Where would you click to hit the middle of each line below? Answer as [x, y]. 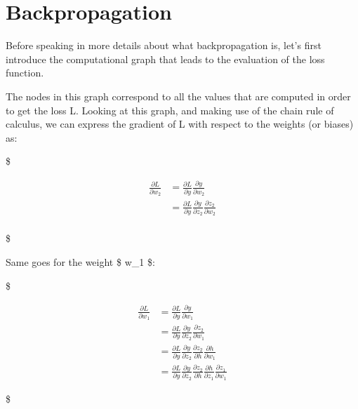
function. [25, 73]
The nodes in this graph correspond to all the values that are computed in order [178, 96]
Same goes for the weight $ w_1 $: [80, 262]
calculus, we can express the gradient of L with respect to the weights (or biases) [180, 124]
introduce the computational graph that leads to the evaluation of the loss [165, 59]
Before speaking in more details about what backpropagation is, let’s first [164, 45]
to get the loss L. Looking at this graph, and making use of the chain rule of [170, 110]
